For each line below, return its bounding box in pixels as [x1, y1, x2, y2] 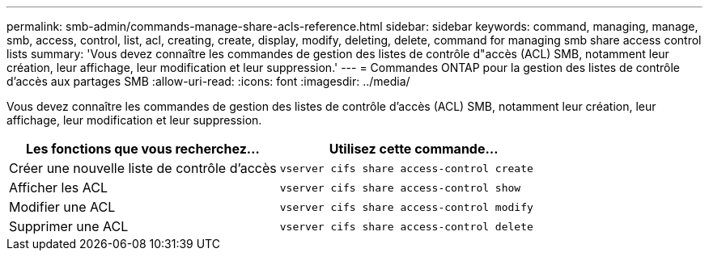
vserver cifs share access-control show [279, 181, 521, 194]
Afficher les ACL [9, 179, 108, 196]
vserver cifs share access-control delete [279, 220, 533, 233]
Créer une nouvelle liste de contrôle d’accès [9, 160, 277, 176]
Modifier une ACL [9, 199, 116, 215]
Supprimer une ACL [9, 218, 129, 234]
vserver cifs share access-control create [279, 162, 533, 175]
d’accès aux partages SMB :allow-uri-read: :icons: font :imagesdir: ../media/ [6, 74, 410, 88]
